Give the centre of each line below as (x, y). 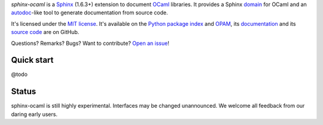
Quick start (32, 60)
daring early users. (34, 114)
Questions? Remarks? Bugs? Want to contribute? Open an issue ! (90, 43)
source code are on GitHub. (45, 32)
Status (24, 92)
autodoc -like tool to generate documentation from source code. (90, 13)
